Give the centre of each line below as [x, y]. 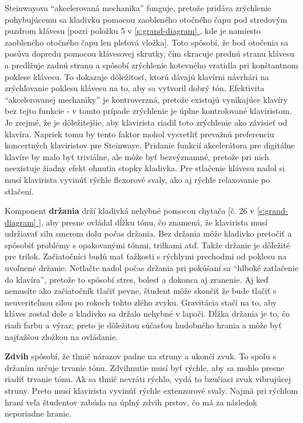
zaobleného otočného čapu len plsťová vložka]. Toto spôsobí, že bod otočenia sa [147, 42]
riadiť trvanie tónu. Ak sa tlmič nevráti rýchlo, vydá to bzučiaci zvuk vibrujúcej [148, 379]
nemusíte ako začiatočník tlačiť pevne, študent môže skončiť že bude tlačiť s [141, 291]
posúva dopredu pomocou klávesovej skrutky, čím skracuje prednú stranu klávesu [150, 53]
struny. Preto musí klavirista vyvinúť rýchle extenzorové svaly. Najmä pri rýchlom [151, 390]
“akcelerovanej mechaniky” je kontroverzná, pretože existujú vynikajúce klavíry [146, 99]
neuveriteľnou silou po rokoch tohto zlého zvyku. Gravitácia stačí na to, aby [141, 302]
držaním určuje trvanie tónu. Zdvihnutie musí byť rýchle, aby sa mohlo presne [144, 367]
